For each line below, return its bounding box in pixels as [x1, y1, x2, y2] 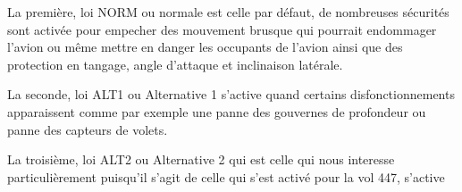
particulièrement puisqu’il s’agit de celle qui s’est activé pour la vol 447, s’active [7, 167, 445, 186]
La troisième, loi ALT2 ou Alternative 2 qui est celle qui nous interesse [7, 150, 395, 169]
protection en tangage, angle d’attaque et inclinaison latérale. [7, 54, 343, 73]
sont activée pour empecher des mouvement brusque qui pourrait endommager [7, 20, 437, 38]
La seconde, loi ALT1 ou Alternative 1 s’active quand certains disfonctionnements [7, 85, 455, 104]
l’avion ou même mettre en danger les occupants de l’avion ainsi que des [7, 38, 403, 56]
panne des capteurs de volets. [7, 120, 168, 138]
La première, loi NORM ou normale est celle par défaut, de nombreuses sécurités [7, 3, 449, 21]
